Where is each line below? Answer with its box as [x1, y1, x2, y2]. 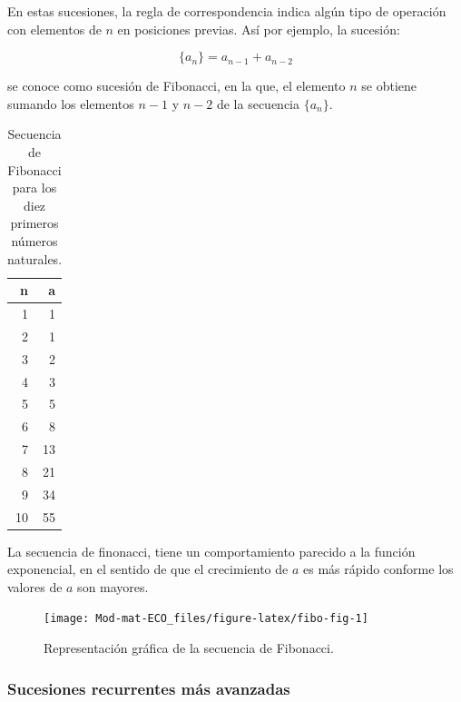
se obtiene [361, 76, 417, 95]
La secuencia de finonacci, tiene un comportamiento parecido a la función [7, 541, 416, 560]
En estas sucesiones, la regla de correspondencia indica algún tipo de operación [7, 2, 446, 20]
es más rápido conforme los [302, 559, 454, 578]
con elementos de [7, 19, 102, 38]
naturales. [7, 249, 63, 268]
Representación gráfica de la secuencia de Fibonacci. [44, 638, 334, 658]
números [11, 231, 58, 250]
